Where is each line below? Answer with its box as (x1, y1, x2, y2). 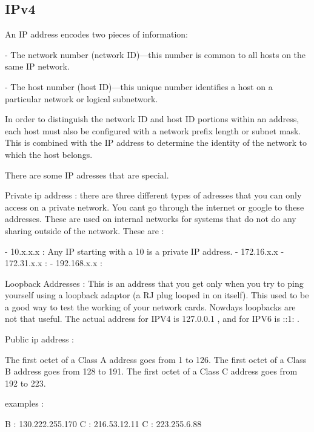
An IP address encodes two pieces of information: (5, 28, 188, 41)
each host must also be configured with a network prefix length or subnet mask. (5, 124, 301, 137)
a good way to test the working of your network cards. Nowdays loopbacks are (5, 300, 296, 313)
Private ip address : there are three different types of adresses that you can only (5, 189, 302, 201)
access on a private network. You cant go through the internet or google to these (5, 200, 304, 213)
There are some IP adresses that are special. (5, 168, 169, 181)
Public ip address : (5, 333, 74, 345)
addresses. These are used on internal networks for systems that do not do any (5, 212, 296, 225)
